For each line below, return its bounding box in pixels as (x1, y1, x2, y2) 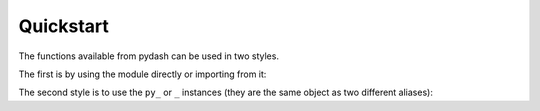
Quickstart (18, 15, 110, 37)
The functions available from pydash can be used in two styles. (18, 50, 280, 62)
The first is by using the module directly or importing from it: (18, 68, 267, 80)
